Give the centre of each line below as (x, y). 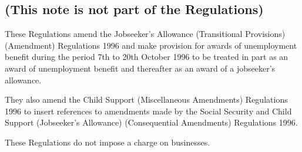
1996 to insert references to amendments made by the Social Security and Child (148, 111)
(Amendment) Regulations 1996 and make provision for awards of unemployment (151, 45)
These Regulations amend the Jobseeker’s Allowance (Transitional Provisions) (145, 34)
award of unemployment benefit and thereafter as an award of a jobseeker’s (140, 68)
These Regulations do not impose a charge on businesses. (108, 142)
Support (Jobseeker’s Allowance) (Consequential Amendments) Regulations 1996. (151, 122)
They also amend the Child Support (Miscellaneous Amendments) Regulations (146, 99)
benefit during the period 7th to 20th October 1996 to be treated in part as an (147, 57)
